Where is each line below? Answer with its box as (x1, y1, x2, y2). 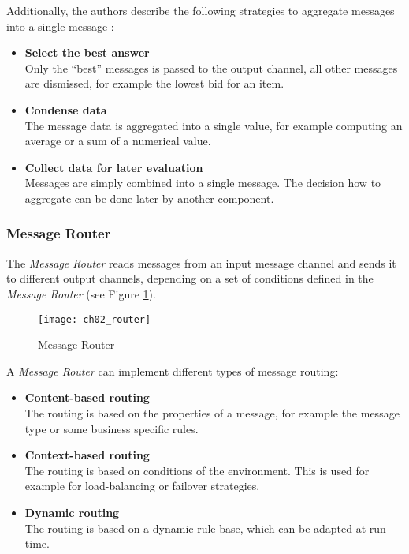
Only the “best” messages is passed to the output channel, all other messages (24, 59, 398, 76)
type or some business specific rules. (24, 420, 199, 436)
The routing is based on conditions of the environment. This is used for (24, 462, 370, 478)
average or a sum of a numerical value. (24, 133, 211, 149)
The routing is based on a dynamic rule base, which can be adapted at (24, 519, 366, 536)
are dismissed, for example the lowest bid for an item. (24, 75, 284, 92)
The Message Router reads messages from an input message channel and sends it (6, 254, 396, 271)
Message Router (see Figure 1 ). (6, 285, 156, 301)
